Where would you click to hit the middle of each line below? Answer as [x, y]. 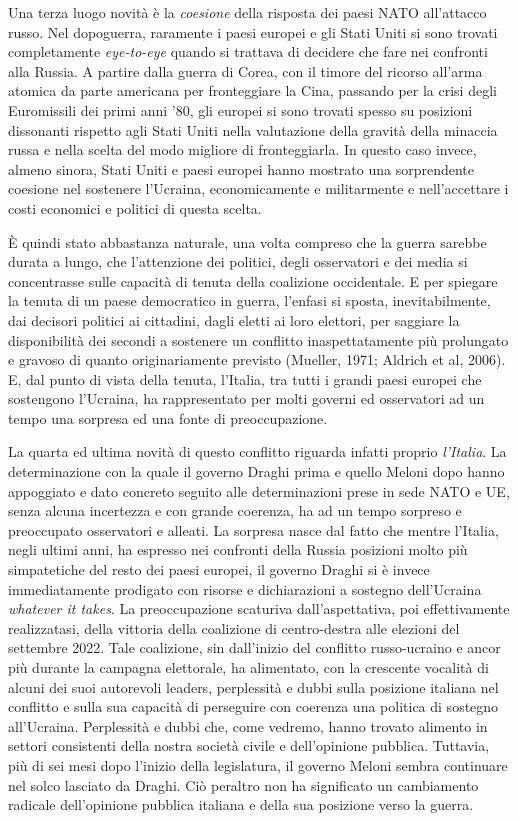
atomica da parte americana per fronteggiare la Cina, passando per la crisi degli [252, 90]
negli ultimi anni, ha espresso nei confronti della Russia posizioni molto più [238, 549]
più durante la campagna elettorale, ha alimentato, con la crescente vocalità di [248, 667]
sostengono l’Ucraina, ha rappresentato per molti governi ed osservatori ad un [246, 398]
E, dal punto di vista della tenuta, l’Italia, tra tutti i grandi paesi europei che [245, 378]
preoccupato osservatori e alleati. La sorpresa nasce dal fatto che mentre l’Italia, [253, 529]
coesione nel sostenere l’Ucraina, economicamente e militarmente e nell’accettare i [258, 188]
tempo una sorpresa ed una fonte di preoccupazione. [168, 417]
